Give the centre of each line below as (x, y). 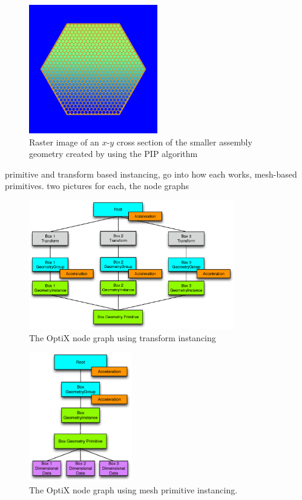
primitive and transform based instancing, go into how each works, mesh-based (151, 174)
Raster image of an (64, 142)
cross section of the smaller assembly (184, 142)
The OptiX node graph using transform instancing (123, 338)
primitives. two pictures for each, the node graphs (97, 186)
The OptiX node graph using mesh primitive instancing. (133, 490)
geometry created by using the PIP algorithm (113, 154)
